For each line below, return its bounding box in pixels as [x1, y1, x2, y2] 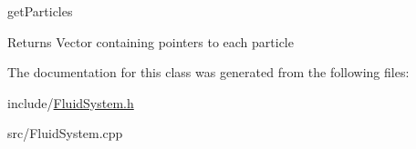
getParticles [7, 2, 73, 20]
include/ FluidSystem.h [7, 93, 134, 112]
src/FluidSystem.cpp [7, 124, 123, 143]
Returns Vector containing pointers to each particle [7, 32, 294, 51]
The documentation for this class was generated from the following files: [7, 63, 410, 82]
